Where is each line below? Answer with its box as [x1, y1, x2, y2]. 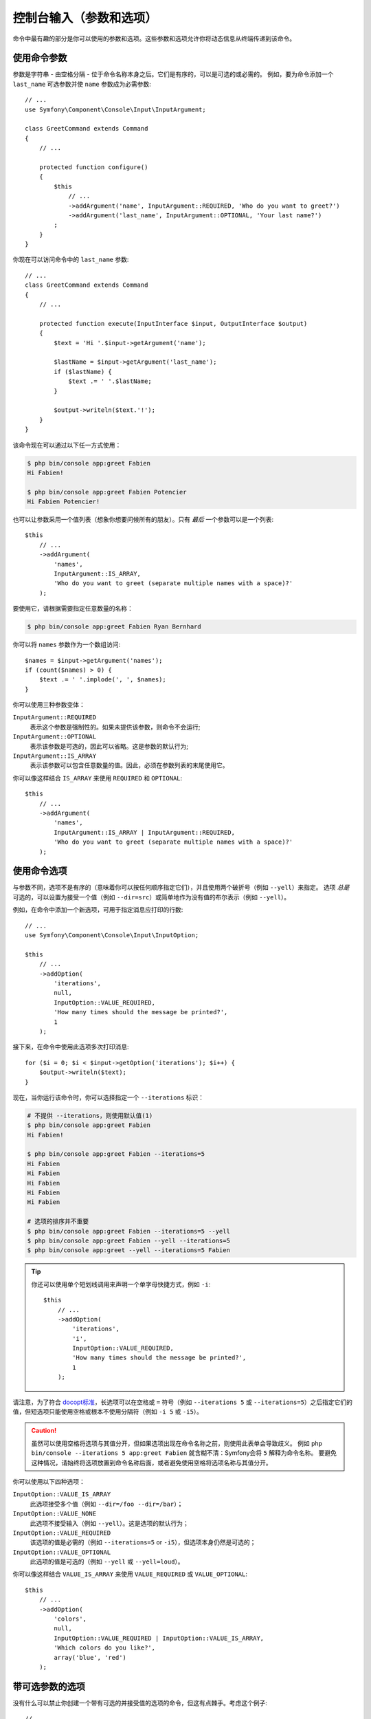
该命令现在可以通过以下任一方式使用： [12, 441, 122, 449]
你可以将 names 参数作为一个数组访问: [12, 640, 121, 649]
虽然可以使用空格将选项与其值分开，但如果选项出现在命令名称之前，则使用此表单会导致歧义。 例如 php [31, 1439, 323, 1447]
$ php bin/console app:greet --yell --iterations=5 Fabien [27, 1247, 230, 1254]
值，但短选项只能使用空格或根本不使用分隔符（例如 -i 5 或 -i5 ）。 [12, 1408, 203, 1416]
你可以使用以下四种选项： [12, 1477, 85, 1485]
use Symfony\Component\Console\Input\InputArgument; [25, 105, 206, 113]
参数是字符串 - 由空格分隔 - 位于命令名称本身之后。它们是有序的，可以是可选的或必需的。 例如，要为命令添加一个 [12, 70, 334, 78]
